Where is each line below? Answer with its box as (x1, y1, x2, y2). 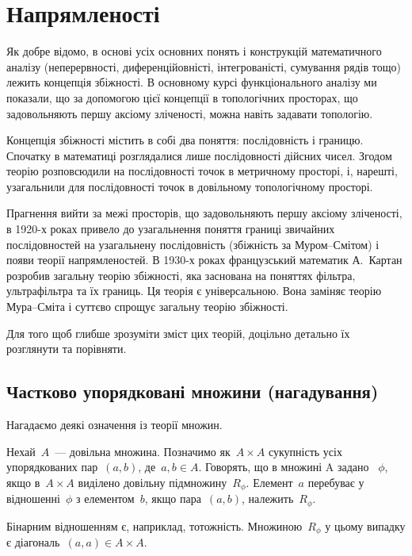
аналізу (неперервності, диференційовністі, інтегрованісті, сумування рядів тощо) (6, 58, 401, 75)
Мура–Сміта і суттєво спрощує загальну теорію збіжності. (6, 298, 288, 315)
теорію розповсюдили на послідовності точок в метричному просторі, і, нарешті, (6, 163, 398, 179)
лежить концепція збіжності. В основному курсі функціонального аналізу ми (6, 74, 377, 90)
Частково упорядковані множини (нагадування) (6, 379, 379, 404)
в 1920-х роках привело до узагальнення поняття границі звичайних (6, 220, 335, 237)
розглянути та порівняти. (6, 340, 127, 357)
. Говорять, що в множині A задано (198, 458, 369, 475)
